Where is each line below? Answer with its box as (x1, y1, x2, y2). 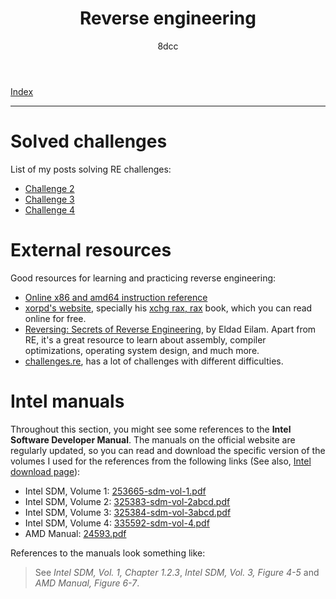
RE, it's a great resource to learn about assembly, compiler (24, 333, 267, 346)
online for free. (24, 312, 87, 324)
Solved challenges (10, 130, 168, 153)
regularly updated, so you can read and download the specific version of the (10, 444, 326, 456)
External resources (10, 239, 172, 262)
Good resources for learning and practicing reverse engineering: (10, 272, 277, 284)
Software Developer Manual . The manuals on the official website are (10, 433, 296, 446)
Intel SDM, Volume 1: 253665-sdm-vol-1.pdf (24, 485, 207, 497)
